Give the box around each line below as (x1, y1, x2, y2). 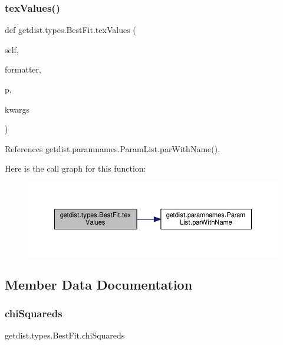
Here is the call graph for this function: (5, 162, 146, 175)
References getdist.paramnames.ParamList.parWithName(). (5, 142, 221, 155)
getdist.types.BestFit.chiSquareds (5, 329, 125, 341)
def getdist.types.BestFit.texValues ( (5, 24, 136, 36)
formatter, (5, 63, 41, 75)
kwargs (5, 103, 30, 115)
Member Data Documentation (5, 275, 193, 293)
